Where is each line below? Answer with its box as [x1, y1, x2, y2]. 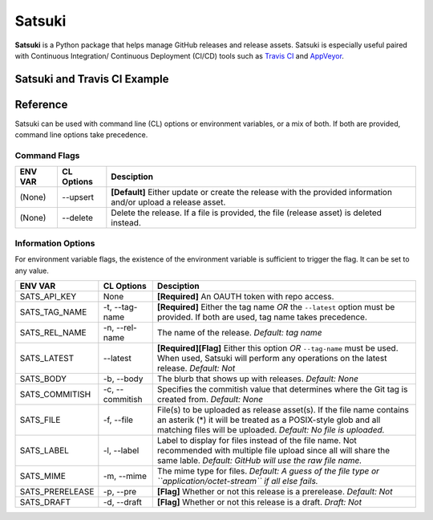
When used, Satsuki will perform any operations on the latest [156, 352, 387, 364]
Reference [14, 97, 68, 112]
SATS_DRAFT [19, 496, 71, 507]
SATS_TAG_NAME [19, 306, 87, 317]
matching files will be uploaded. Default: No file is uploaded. [156, 424, 385, 435]
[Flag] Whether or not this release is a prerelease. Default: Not [156, 485, 393, 497]
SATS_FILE [19, 414, 61, 425]
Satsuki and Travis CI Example [14, 72, 169, 86]
